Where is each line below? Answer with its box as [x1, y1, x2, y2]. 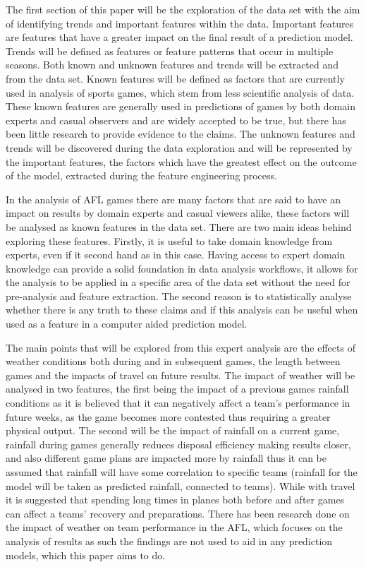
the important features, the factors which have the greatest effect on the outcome [6, 154, 357, 169]
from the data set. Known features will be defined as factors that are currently [6, 71, 345, 85]
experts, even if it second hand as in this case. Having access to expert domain [6, 247, 346, 262]
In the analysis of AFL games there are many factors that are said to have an [6, 191, 341, 206]
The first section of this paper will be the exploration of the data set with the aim [6, 2, 360, 16]
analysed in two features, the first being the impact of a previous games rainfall [6, 381, 349, 396]
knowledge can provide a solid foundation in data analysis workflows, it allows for [6, 261, 358, 275]
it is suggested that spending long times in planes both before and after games [6, 492, 345, 507]
